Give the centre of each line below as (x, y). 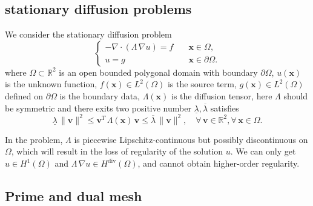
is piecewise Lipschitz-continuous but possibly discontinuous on (191, 139)
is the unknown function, (51, 84)
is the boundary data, (100, 95)
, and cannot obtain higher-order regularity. (219, 163)
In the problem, (34, 139)
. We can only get (263, 151)
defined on (24, 95)
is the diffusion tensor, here (222, 95)
